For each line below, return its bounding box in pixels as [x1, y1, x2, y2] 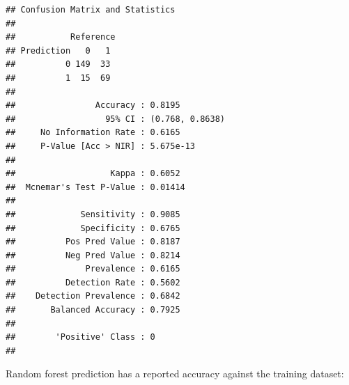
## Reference [6, 32, 116, 42]
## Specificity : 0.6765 [6, 223, 180, 233]
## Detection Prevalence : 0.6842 [6, 291, 180, 301]
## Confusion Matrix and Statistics [6, 5, 176, 15]
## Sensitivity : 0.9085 [6, 209, 180, 219]
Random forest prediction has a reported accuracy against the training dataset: [6, 366, 344, 381]
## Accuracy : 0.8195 [6, 100, 180, 111]
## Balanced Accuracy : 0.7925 [6, 305, 180, 315]
